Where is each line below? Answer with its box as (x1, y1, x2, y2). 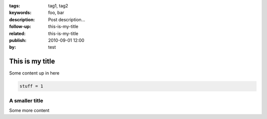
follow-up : (9, 24, 32, 30)
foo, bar (48, 10, 64, 16)
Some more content (9, 107, 49, 113)
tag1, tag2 (48, 3, 69, 8)
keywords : (9, 10, 32, 16)
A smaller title (9, 97, 44, 104)
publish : (9, 37, 27, 43)
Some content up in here (9, 70, 59, 76)
